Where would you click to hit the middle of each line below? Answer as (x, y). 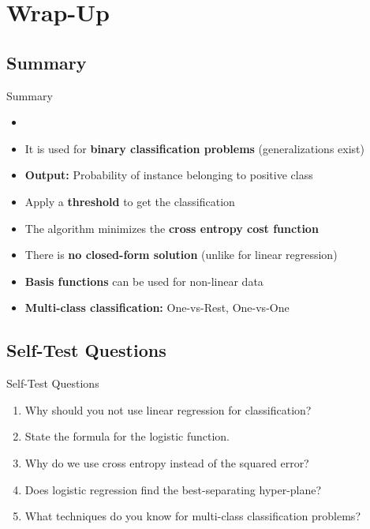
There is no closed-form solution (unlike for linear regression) (181, 255)
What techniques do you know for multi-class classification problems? (192, 516)
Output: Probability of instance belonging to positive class (169, 175)
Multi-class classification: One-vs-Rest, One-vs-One (157, 308)
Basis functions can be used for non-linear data (144, 281)
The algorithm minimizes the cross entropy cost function (172, 228)
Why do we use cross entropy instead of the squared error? (167, 462)
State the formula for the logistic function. (127, 436)
